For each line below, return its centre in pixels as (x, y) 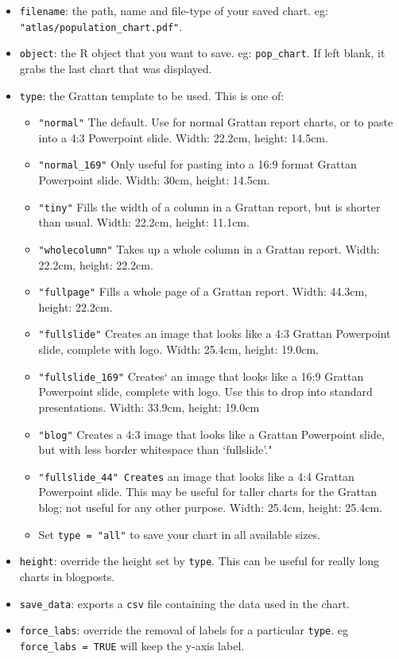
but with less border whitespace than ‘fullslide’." (155, 450)
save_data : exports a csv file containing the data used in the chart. (184, 603)
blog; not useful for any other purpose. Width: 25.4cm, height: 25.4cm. (210, 508)
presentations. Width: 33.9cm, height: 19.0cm (149, 407)
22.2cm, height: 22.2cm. (96, 264)
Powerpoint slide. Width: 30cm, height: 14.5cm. (154, 180)
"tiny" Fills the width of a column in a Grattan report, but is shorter (209, 206)
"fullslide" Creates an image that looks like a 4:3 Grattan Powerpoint (215, 333)
